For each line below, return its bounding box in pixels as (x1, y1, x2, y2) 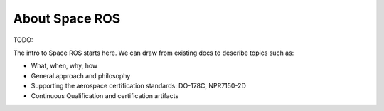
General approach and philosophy (31, 71, 131, 80)
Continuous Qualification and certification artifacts (31, 91, 179, 100)
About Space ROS (13, 11, 121, 26)
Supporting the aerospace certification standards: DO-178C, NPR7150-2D (31, 82, 247, 90)
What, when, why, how (31, 61, 98, 70)
